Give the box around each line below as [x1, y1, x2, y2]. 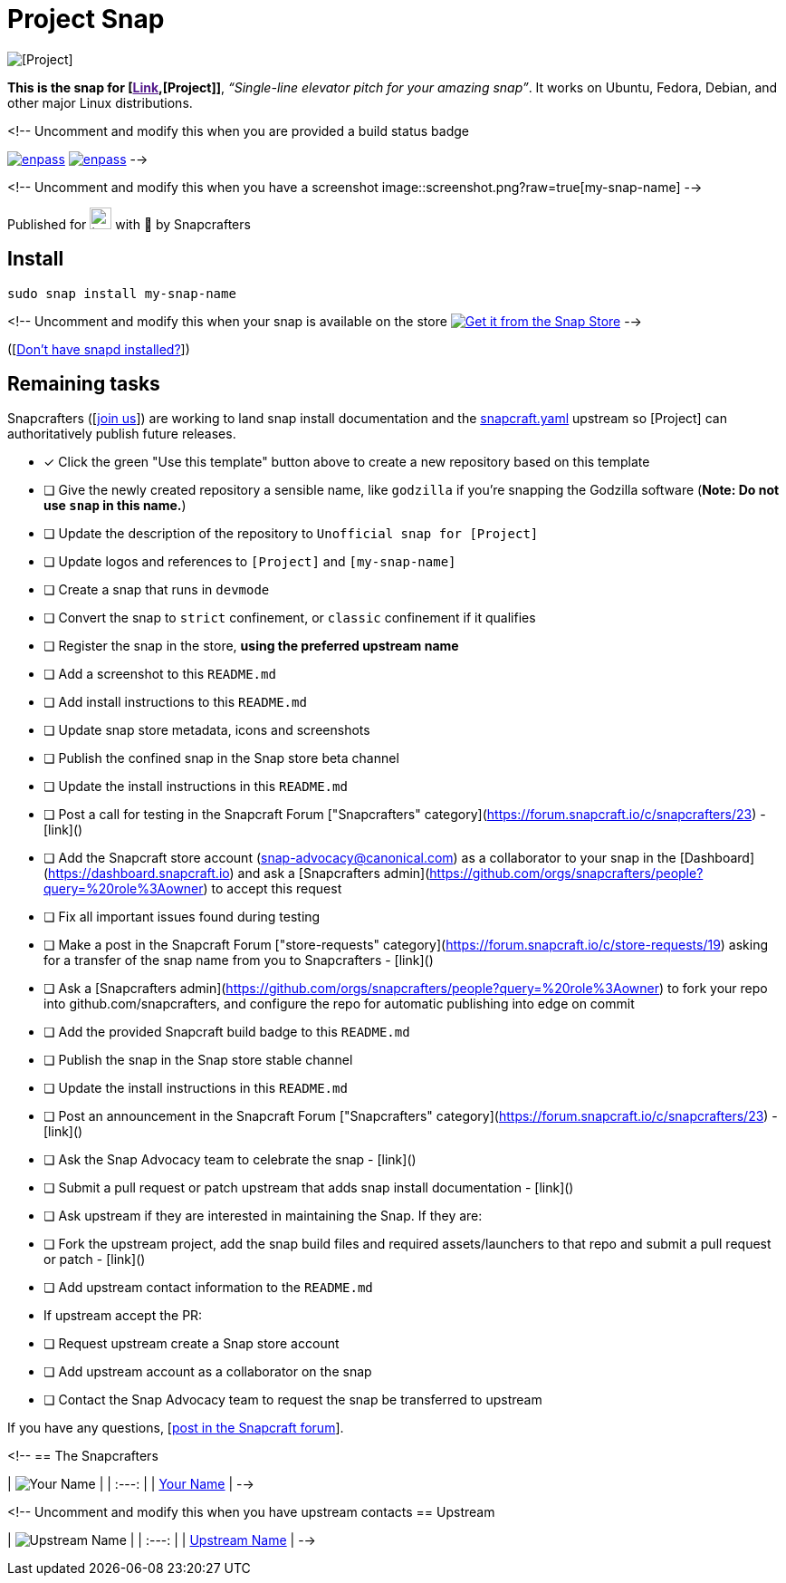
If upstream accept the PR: [43, 1308, 203, 1324]
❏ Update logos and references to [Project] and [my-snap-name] [43, 554, 456, 570]
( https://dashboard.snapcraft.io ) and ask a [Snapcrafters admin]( [43, 865, 430, 882]
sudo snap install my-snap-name [7, 285, 236, 301]
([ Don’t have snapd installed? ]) [7, 341, 190, 357]
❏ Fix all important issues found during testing [43, 909, 321, 925]
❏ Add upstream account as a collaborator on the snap [43, 1364, 372, 1380]
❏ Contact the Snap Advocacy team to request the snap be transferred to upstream [43, 1392, 542, 1408]
